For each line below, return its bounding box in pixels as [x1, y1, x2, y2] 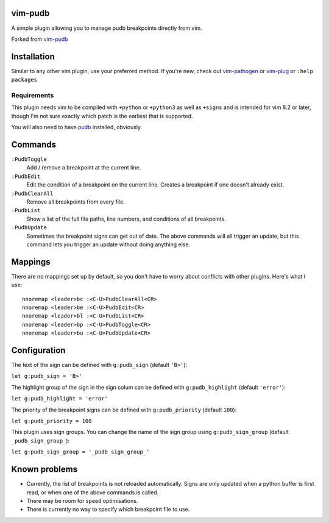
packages [11, 76, 38, 84]
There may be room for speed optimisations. [26, 497, 138, 504]
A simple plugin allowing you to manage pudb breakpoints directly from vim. [11, 24, 202, 32]
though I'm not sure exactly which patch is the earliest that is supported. [11, 112, 193, 119]
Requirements [11, 91, 54, 99]
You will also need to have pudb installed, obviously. [11, 124, 143, 131]
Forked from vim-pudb [11, 35, 68, 43]
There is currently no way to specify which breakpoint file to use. [26, 506, 190, 513]
